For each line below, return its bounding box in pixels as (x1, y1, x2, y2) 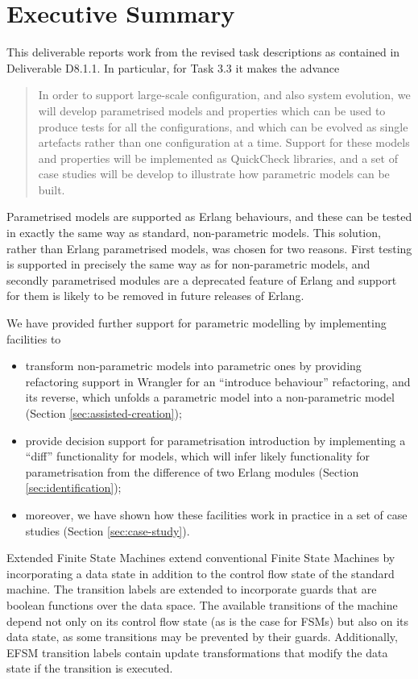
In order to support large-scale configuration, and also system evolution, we (38, 86, 411, 103)
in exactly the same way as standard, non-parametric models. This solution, (6, 224, 381, 241)
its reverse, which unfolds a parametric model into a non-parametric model (25, 389, 395, 406)
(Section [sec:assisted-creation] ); (25, 405, 182, 421)
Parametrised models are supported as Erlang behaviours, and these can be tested (6, 208, 412, 225)
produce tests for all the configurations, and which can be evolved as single (38, 118, 408, 135)
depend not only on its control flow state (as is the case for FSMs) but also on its (6, 612, 409, 629)
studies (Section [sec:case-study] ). (25, 522, 190, 539)
